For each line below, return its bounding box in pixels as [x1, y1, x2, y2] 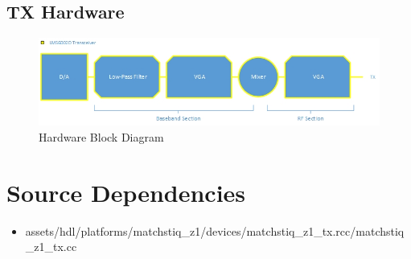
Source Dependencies [6, 175, 246, 208]
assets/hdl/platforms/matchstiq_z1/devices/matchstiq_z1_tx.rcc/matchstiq [25, 222, 405, 239]
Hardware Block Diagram [39, 129, 164, 145]
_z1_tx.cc [25, 238, 77, 255]
